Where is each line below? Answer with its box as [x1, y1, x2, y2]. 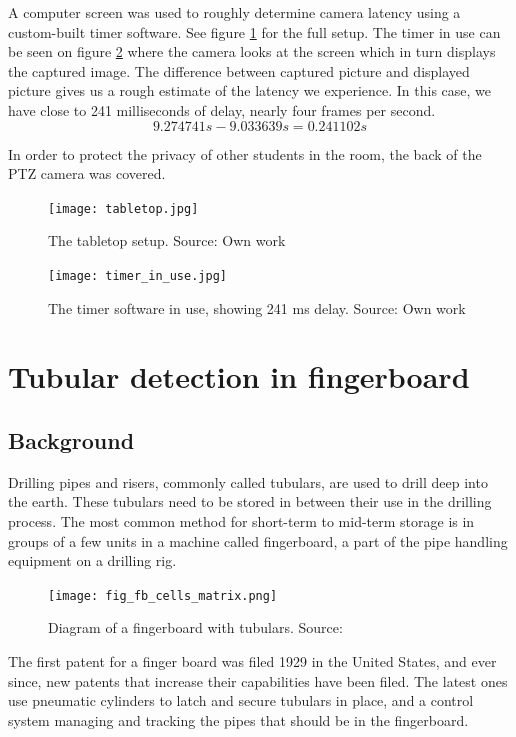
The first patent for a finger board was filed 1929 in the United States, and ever [8, 651, 497, 672]
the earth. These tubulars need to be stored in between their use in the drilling [8, 491, 492, 512]
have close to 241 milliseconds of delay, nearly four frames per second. [8, 99, 436, 120]
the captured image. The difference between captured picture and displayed [8, 60, 470, 81]
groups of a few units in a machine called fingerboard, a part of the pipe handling [8, 530, 508, 551]
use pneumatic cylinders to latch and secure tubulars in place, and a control [8, 690, 474, 711]
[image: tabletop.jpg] [48, 201, 199, 216]
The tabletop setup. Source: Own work [48, 230, 286, 251]
